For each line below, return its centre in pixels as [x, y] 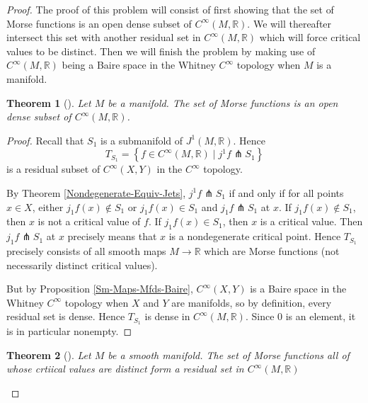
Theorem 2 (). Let [49, 354]
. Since [260, 316]
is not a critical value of [89, 221]
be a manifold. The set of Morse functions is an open [223, 102]
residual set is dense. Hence [66, 316]
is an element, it [321, 316]
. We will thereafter [289, 23]
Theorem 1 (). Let [49, 102]
